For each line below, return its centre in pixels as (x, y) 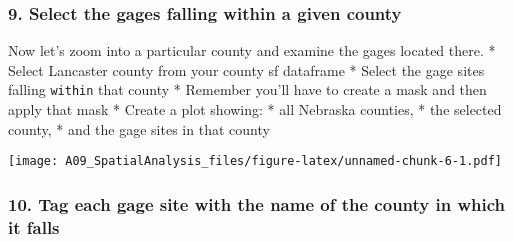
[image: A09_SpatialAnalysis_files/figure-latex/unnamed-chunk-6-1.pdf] (255, 161)
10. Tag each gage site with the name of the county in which (256, 203)
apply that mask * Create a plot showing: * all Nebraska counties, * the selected (255, 109)
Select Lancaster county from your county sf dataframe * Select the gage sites (246, 69)
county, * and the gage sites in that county (139, 128)
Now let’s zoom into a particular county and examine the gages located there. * (252, 50)
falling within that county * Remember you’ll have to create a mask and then (247, 89)
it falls (34, 226)
